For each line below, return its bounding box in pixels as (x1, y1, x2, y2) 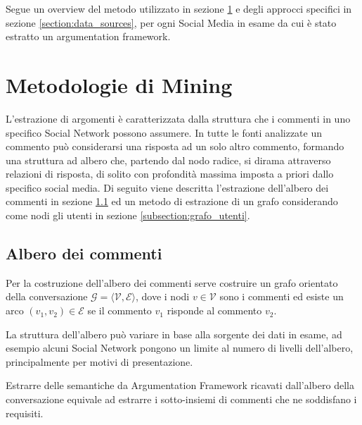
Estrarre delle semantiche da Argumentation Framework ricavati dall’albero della (6, 378, 354, 393)
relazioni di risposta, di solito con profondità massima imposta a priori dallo (6, 166, 334, 181)
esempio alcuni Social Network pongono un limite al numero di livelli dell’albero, (6, 340, 354, 355)
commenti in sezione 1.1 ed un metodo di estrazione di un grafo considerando (6, 194, 338, 209)
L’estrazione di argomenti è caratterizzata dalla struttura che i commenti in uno (6, 111, 351, 125)
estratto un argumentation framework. (6, 29, 171, 44)
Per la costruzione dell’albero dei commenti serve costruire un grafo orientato (6, 275, 338, 290)
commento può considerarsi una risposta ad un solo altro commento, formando (6, 139, 344, 154)
